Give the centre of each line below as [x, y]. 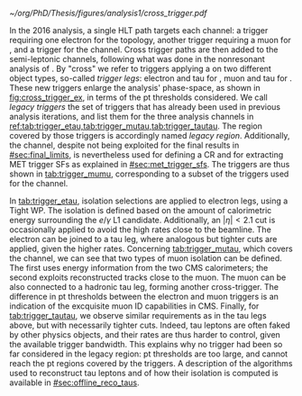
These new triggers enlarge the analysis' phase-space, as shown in [135, 88]
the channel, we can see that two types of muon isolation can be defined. [146, 258]
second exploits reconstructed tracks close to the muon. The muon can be [148, 277]
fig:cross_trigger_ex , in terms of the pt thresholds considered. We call [138, 97]
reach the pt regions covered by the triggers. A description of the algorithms [151, 363]
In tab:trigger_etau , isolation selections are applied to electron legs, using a [149, 201]
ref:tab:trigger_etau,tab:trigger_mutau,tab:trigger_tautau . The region [136, 126]
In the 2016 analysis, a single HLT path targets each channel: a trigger [139, 30]
